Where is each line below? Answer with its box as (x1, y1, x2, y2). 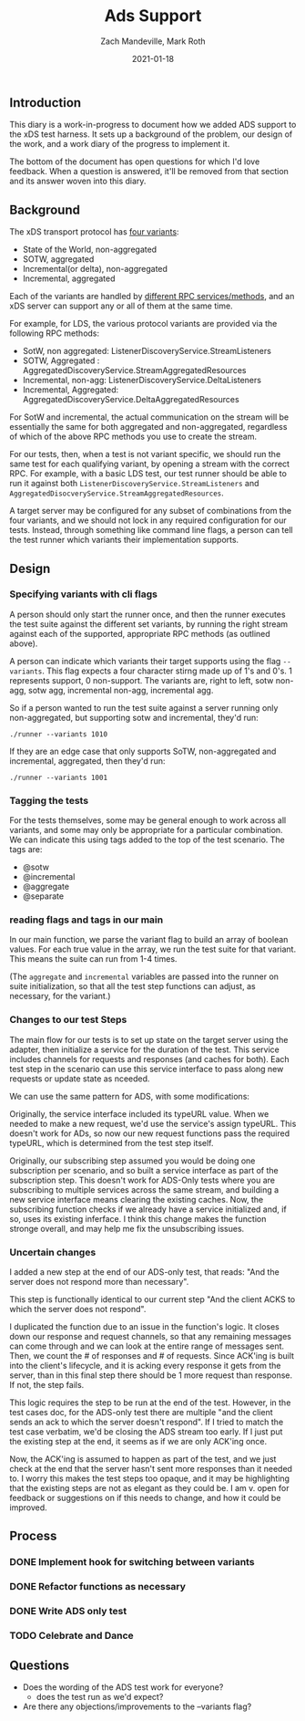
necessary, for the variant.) (9, 991, 111, 1002)
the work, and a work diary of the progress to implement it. (9, 139, 230, 150)
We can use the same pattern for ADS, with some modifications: (9, 1090, 250, 1101)
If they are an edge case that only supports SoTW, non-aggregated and (9, 746, 277, 756)
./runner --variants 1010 (9, 729, 107, 739)
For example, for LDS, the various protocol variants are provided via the (9, 318, 278, 329)
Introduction (9, 95, 82, 110)
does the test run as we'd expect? (36, 1691, 164, 1702)
